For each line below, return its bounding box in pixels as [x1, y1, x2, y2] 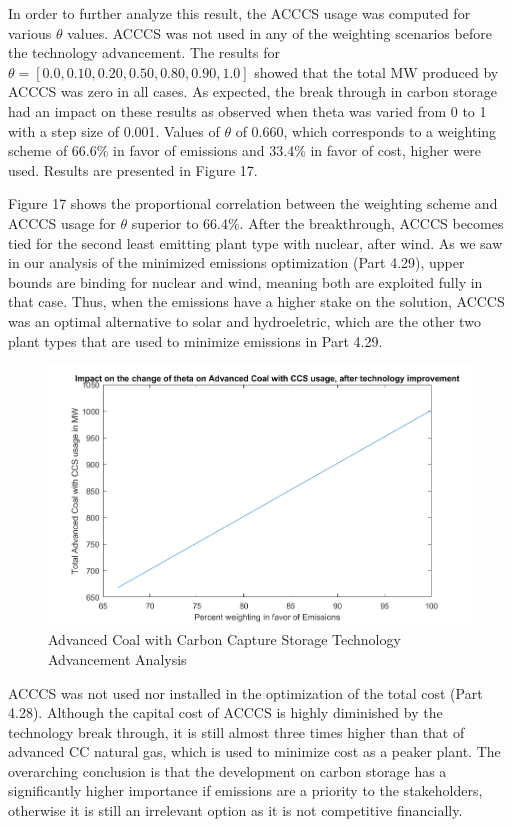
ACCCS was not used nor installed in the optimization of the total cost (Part [8, 682, 483, 703]
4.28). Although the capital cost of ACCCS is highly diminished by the [8, 702, 443, 723]
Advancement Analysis [48, 648, 187, 669]
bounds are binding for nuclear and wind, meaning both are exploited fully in [8, 271, 483, 292]
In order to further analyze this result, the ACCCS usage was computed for [8, 3, 471, 23]
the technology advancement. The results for [8, 42, 281, 63]
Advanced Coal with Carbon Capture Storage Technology [48, 629, 401, 650]
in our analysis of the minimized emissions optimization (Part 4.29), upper [8, 252, 465, 273]
